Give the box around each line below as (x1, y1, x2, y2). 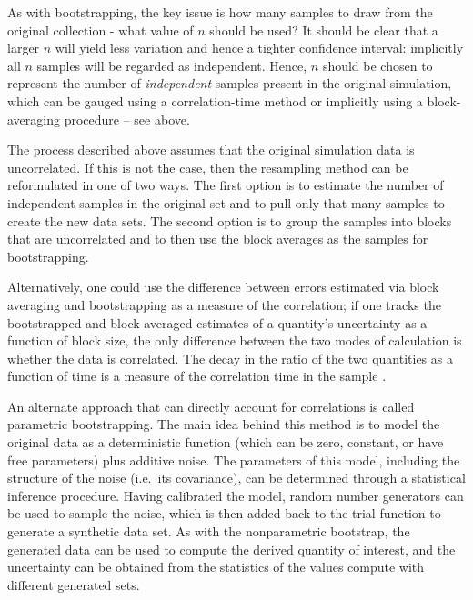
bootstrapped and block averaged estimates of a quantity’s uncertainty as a (7, 313, 428, 332)
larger (7, 38, 40, 57)
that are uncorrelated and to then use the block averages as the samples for (7, 229, 428, 248)
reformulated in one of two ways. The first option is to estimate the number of (7, 175, 444, 195)
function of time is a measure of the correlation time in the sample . (7, 366, 387, 385)
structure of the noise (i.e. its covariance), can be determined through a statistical (7, 468, 466, 487)
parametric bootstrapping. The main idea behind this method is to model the (7, 415, 440, 434)
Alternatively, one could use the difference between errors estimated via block (7, 277, 439, 296)
